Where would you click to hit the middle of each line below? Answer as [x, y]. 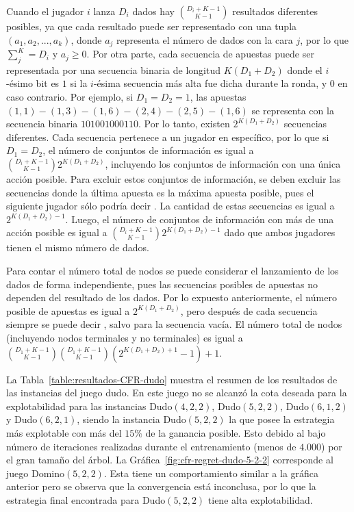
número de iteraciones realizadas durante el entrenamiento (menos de [151, 446]
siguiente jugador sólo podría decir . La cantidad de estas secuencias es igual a [170, 206]
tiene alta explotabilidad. [260, 499]
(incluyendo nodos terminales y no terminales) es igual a [125, 337]
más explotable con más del [64, 432]
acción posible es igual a [57, 232]
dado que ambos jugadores [280, 232]
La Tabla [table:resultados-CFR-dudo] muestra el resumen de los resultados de [172, 379]
